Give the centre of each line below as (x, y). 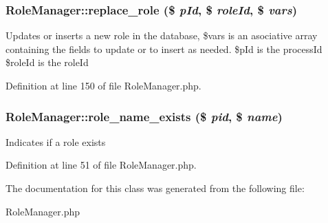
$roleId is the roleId (47, 62)
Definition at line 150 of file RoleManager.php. (103, 85)
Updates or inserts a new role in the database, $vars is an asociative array (162, 35)
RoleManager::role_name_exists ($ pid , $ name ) (144, 116)
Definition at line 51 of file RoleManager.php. (101, 165)
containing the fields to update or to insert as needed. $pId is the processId (164, 49)
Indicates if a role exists (56, 141)
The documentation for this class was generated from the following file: (155, 188)
